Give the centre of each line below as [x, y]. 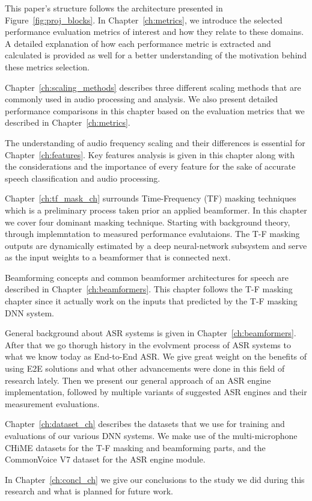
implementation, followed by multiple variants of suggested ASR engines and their [156, 392]
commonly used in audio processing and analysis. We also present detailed [142, 99]
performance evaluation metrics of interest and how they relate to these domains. [154, 32]
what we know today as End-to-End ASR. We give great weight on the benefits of [156, 356]
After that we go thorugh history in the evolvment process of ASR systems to [148, 344]
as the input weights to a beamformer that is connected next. [118, 257]
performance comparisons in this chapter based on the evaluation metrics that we [155, 110]
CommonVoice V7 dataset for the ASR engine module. [105, 459]
